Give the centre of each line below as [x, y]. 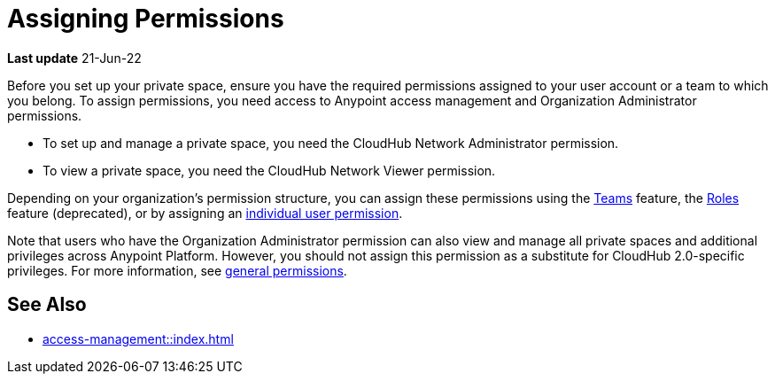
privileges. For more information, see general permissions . [177, 270]
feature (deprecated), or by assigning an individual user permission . [205, 213]
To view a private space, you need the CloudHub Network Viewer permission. [269, 170]
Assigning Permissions [146, 19]
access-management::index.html [138, 338]
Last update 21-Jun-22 [74, 58]
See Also [47, 305]
